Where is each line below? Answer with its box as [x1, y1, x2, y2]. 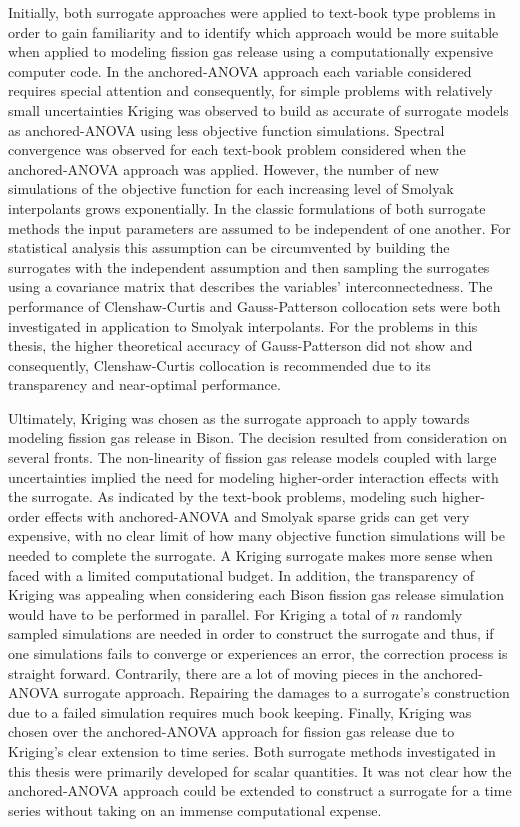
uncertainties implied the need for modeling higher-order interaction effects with [8, 466, 499, 487]
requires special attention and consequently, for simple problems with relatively [8, 80, 493, 101]
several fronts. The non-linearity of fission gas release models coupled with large [8, 447, 497, 468]
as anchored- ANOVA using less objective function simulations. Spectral [8, 119, 445, 140]
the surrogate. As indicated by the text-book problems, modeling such [8, 486, 438, 507]
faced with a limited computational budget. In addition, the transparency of [8, 564, 475, 585]
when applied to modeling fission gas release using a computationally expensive [8, 41, 494, 62]
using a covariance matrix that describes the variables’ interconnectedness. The [8, 276, 493, 297]
